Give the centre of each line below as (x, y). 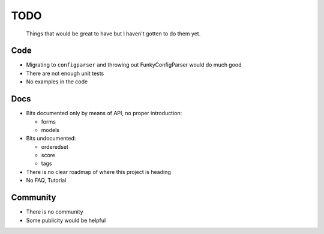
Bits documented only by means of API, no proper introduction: (104, 113)
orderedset (55, 146)
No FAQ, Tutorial (46, 181)
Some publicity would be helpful (66, 220)
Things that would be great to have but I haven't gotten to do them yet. (113, 34)
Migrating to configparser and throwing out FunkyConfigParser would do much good (134, 65)
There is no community (55, 212)
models (50, 130)
